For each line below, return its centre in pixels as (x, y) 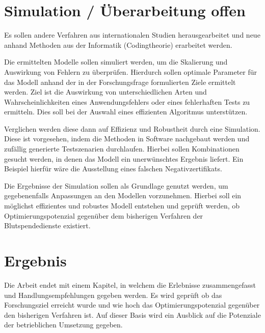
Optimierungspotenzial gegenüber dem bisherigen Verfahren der (104, 215)
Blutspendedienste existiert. (47, 225)
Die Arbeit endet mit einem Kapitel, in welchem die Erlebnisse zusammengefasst (130, 284)
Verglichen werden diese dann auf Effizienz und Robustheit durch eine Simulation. (132, 128)
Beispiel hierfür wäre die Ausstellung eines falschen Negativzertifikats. (113, 169)
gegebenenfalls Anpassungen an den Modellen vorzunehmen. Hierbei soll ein (123, 195)
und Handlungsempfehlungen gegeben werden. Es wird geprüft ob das (113, 295)
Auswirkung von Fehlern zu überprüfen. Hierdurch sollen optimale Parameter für (131, 71)
